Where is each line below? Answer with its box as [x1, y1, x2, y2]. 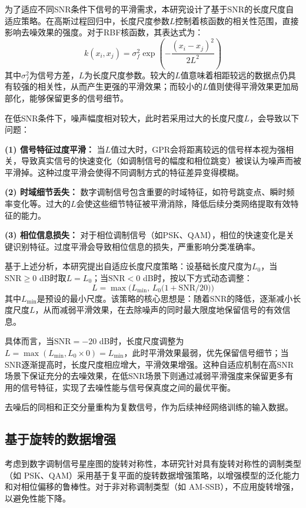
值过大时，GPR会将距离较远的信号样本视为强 [111, 143, 285, 155]
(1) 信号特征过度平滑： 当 [5, 143, 105, 155]
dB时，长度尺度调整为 [99, 335, 184, 347]
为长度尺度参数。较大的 [84, 68, 175, 81]
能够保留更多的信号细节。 [29, 91, 128, 104]
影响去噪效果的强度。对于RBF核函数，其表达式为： [5, 26, 204, 38]
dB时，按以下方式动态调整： [142, 272, 252, 284]
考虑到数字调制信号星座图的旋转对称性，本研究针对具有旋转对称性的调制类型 [5, 457, 301, 470]
